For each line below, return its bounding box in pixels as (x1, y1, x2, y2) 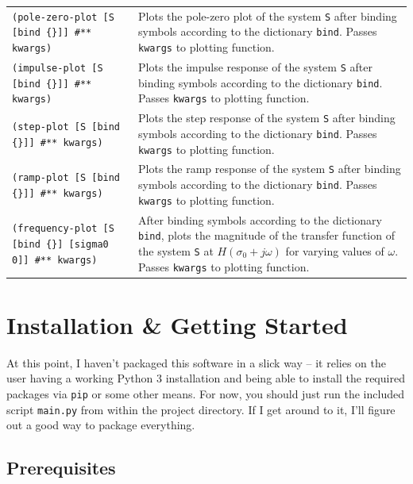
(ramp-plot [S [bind (12, 172, 121, 184)
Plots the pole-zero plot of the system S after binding (138, 7, 397, 24)
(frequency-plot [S (12, 223, 114, 235)
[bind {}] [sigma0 (12, 239, 109, 251)
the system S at (138, 242, 214, 259)
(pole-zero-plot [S (12, 11, 114, 23)
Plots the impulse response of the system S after (138, 58, 372, 75)
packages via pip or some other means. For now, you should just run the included (6, 386, 404, 401)
